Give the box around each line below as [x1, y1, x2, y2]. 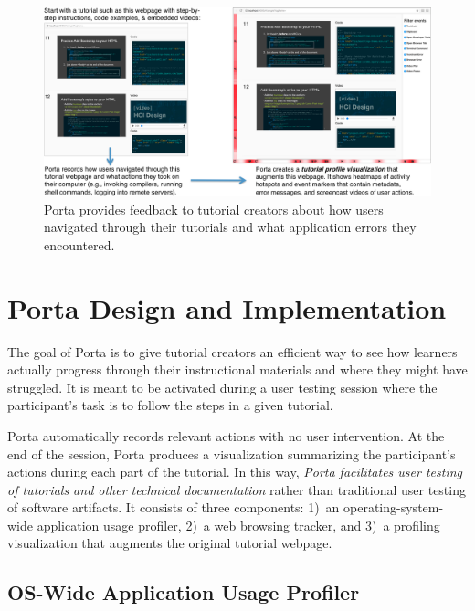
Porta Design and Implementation [7, 289, 447, 326]
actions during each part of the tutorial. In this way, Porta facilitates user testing [7, 462, 462, 481]
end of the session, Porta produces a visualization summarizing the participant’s [7, 444, 456, 463]
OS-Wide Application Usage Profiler [7, 578, 360, 606]
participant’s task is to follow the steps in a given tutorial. [7, 395, 333, 415]
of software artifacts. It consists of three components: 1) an [7, 498, 340, 517]
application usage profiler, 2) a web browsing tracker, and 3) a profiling [37, 515, 440, 534]
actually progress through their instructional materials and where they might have [7, 360, 468, 379]
